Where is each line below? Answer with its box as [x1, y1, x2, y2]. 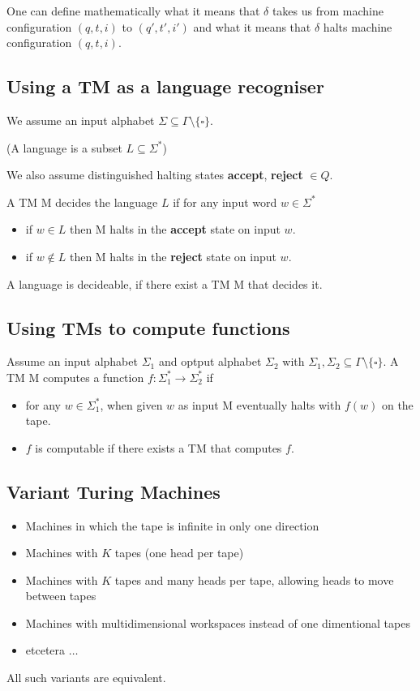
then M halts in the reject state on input [69, 247, 276, 264]
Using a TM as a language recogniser [6, 74, 324, 99]
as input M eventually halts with [178, 396, 341, 413]
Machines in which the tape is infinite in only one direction [25, 517, 319, 534]
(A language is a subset [6, 139, 122, 156]
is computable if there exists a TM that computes [35, 439, 282, 456]
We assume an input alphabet [6, 111, 155, 128]
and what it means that [193, 18, 311, 35]
